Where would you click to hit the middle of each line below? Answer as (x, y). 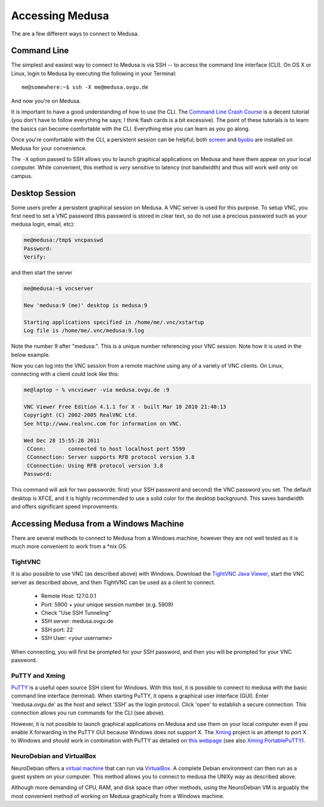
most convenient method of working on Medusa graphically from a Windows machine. (118, 796)
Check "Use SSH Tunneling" (76, 612)
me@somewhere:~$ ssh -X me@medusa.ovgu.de (85, 87)
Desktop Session (43, 193)
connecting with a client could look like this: (65, 374)
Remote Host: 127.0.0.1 (69, 596)
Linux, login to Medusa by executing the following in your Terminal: (94, 73)
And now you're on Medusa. (46, 101)
